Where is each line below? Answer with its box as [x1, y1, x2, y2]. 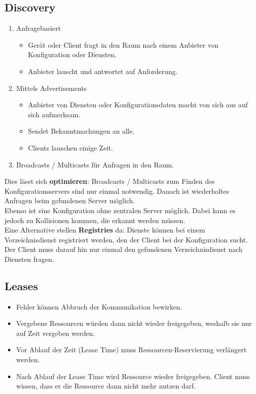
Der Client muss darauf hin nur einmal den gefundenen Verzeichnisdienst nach [4, 244, 243, 254]
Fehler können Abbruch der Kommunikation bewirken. [16, 301, 182, 312]
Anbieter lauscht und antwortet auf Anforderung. [28, 66, 178, 76]
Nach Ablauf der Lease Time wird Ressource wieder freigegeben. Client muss [16, 371, 250, 381]
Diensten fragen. [4, 253, 54, 264]
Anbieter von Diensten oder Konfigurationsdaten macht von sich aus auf [28, 99, 248, 110]
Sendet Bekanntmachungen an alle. [28, 126, 135, 136]
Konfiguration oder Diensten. [28, 49, 117, 60]
